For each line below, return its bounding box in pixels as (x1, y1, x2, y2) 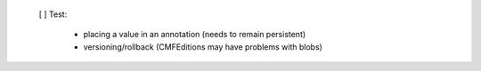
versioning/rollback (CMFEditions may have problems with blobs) (83, 41, 322, 52)
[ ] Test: (38, 9, 68, 20)
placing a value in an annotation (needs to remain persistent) (83, 29, 306, 40)
